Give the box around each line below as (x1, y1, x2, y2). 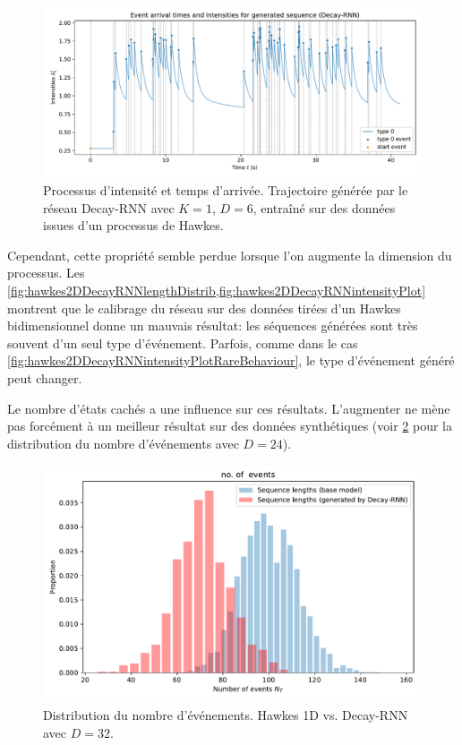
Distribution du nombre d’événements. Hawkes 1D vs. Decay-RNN (43, 705, 408, 724)
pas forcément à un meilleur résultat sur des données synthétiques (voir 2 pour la (7, 416, 452, 435)
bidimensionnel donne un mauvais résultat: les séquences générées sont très (7, 316, 418, 335)
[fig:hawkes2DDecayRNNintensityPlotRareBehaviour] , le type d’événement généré (7, 351, 455, 370)
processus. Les (7, 263, 85, 282)
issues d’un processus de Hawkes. (43, 216, 224, 235)
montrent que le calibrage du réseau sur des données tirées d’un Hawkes (7, 298, 401, 317)
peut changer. (7, 369, 82, 387)
